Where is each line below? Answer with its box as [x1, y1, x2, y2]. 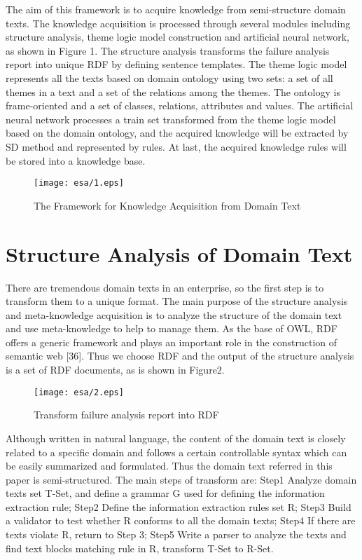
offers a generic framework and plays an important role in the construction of [6, 334, 337, 349]
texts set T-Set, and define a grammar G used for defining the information [6, 486, 325, 500]
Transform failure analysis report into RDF [34, 407, 219, 422]
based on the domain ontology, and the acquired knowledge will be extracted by [6, 125, 349, 140]
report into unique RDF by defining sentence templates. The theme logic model [6, 57, 347, 71]
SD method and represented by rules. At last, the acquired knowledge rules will [6, 139, 347, 153]
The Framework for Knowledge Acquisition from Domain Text [34, 198, 301, 212]
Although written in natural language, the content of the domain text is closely [6, 430, 346, 445]
